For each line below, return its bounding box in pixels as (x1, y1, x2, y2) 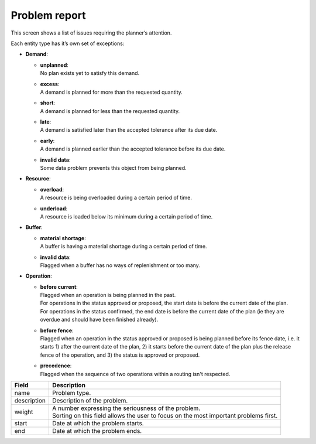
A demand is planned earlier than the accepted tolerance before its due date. (40, 145, 226, 152)
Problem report (11, 9, 86, 22)
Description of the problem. (51, 397, 128, 404)
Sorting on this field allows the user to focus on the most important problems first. (51, 412, 278, 419)
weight (14, 408, 33, 416)
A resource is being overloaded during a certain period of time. (40, 194, 193, 201)
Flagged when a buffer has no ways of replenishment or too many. (40, 261, 200, 269)
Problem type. (51, 389, 91, 397)
